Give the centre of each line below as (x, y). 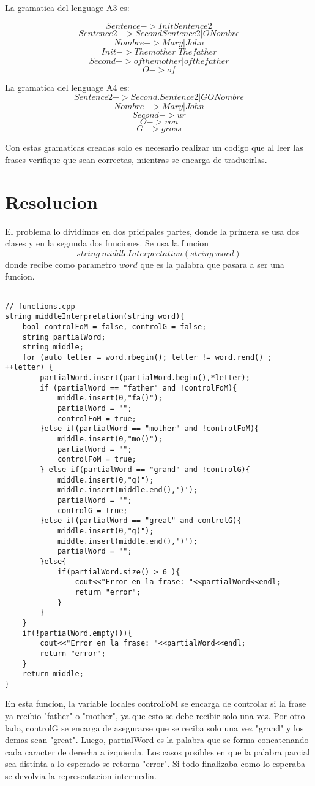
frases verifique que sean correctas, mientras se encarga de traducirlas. (136, 159)
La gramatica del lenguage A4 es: (67, 87)
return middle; (53, 674)
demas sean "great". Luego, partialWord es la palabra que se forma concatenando (157, 740)
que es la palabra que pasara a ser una (212, 264)
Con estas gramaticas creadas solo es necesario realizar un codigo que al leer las (154, 147)
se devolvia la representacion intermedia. (81, 776)
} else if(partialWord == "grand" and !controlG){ (145, 470)
